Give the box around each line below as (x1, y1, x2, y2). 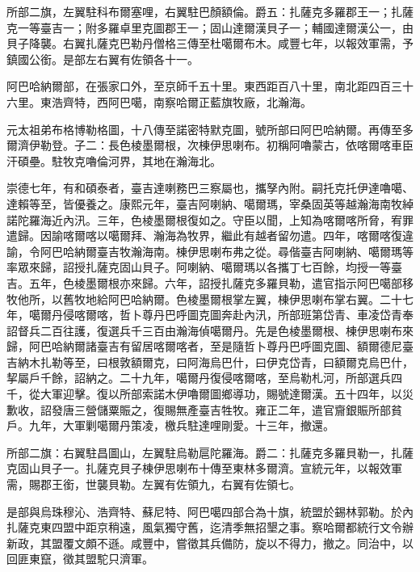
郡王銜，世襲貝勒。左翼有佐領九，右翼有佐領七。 (40, 476, 300, 493)
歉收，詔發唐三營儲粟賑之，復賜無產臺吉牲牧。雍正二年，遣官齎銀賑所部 (6, 401, 391, 418)
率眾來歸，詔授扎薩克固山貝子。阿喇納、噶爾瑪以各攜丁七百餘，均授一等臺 (6, 259, 402, 275)
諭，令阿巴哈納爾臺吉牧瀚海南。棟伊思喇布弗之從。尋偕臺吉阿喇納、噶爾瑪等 (6, 242, 414, 259)
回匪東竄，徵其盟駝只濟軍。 (6, 550, 153, 567)
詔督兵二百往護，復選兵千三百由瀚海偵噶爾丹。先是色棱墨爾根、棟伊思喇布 (6, 322, 402, 339)
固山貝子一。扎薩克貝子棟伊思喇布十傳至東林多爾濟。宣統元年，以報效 (17, 460, 391, 477)
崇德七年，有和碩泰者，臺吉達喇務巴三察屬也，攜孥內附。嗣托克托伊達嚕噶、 (6, 179, 414, 196)
